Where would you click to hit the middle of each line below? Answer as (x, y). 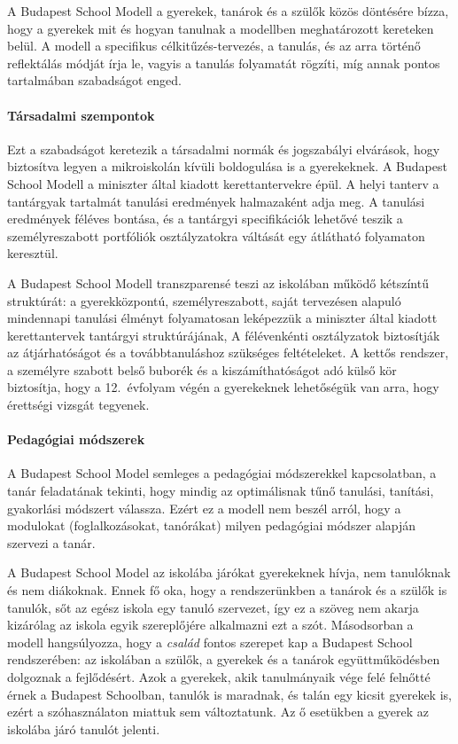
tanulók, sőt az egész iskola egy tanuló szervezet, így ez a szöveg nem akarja (213, 607)
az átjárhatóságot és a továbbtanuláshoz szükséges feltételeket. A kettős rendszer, (228, 352)
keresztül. (33, 253)
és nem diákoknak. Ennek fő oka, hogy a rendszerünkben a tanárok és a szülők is (227, 590)
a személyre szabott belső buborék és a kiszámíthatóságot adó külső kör (202, 369)
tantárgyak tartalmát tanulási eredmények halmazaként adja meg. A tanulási (216, 201)
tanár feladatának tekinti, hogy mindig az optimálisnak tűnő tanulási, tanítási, (221, 491)
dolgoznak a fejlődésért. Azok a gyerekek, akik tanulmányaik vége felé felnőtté (219, 677)
